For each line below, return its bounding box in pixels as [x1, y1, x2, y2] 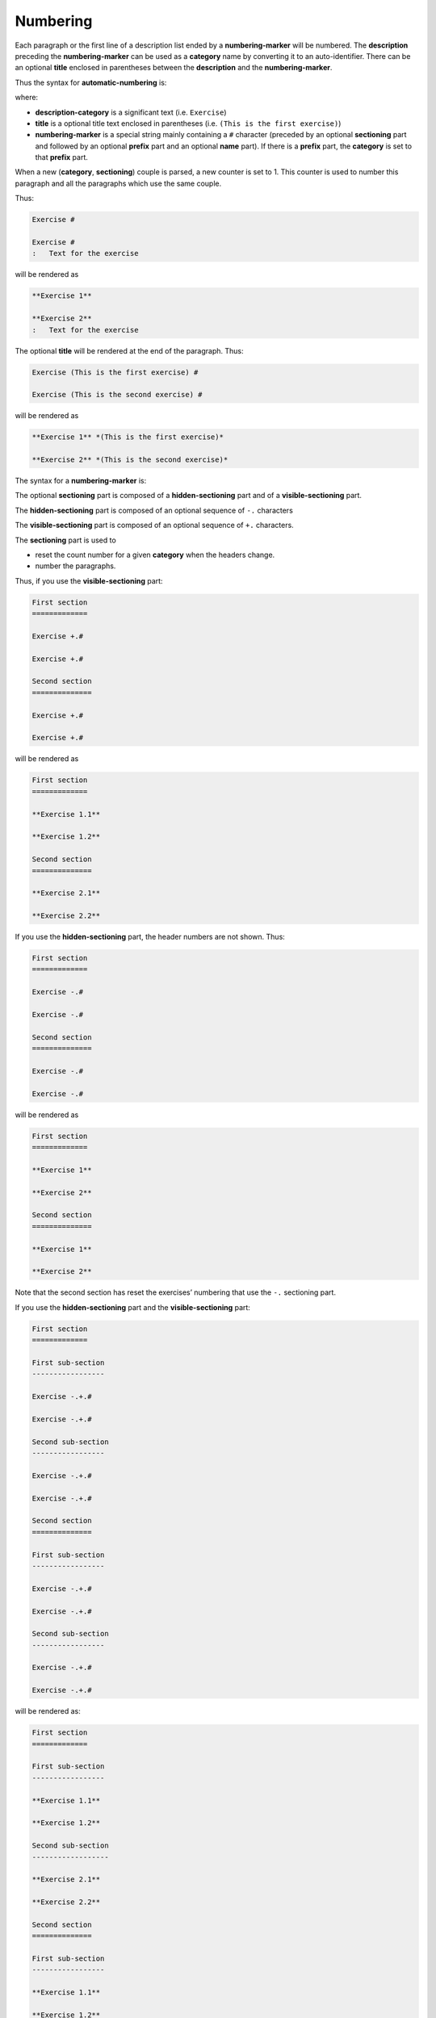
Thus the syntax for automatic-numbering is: [15, 77, 167, 87]
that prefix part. [35, 153, 89, 162]
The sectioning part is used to [15, 535, 116, 545]
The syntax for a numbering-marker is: [15, 476, 147, 486]
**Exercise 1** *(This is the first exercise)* [31, 433, 224, 442]
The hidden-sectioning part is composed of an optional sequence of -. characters [15, 505, 294, 515]
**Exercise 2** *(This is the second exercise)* [31, 455, 228, 464]
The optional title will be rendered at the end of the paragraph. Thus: [15, 345, 244, 355]
